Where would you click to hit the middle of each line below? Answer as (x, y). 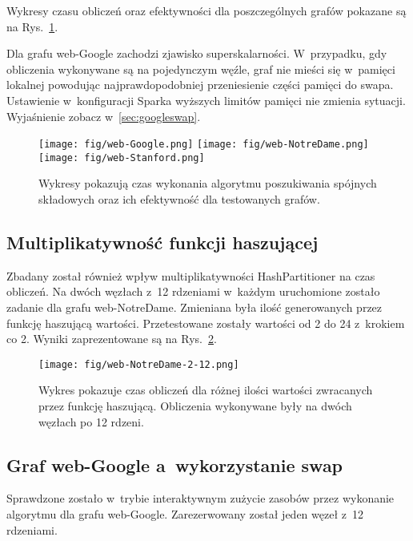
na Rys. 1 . (32, 26)
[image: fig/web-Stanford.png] (122, 157)
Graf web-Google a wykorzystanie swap (175, 464)
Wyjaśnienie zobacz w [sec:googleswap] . (104, 116)
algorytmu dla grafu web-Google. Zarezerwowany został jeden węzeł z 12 (185, 514)
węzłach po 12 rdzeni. (91, 421)
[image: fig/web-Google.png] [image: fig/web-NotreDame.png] (204, 145)
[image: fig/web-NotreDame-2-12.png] (139, 364)
